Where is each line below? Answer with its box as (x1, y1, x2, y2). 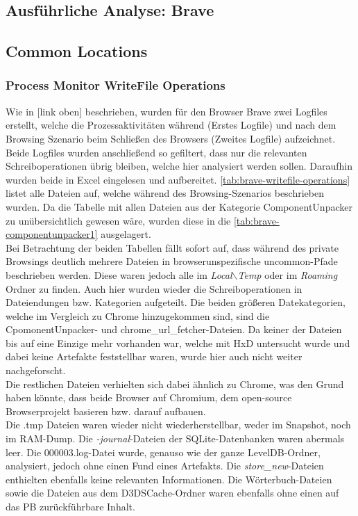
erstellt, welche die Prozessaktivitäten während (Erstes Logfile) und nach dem (6, 118, 336, 132)
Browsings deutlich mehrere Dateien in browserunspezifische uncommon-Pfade (6, 254, 338, 268)
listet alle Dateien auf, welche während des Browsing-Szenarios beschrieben (6, 186, 325, 200)
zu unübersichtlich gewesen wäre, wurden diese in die (6, 213, 231, 227)
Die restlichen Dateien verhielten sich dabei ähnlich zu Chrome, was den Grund (6, 376, 344, 391)
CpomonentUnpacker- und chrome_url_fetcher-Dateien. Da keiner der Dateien (6, 322, 342, 337)
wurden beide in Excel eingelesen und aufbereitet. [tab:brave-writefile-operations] (6, 172, 350, 186)
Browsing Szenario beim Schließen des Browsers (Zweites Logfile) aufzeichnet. (6, 131, 336, 145)
